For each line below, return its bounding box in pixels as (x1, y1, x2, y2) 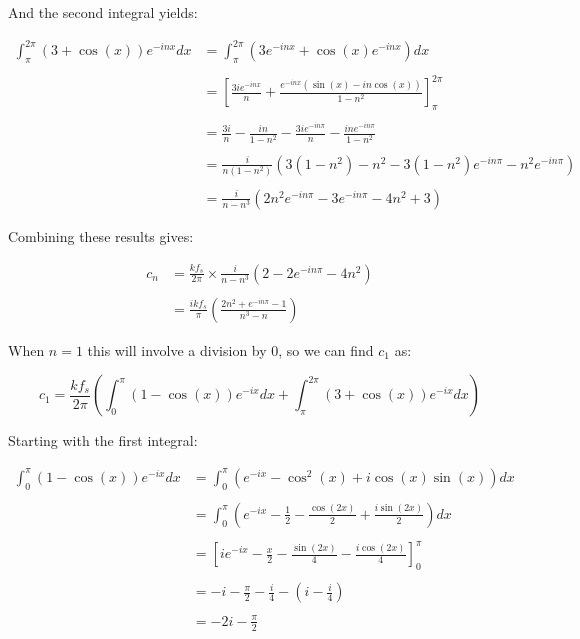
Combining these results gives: (8, 225, 194, 246)
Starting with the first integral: (8, 430, 198, 451)
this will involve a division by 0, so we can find (87, 339, 374, 360)
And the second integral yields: (8, 2, 198, 22)
